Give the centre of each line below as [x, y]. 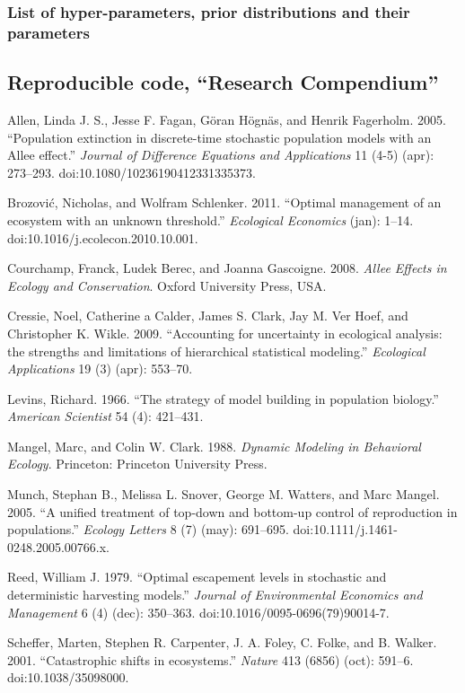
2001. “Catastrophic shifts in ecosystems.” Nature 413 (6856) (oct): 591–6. [211, 659]
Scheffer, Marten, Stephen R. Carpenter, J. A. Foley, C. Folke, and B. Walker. [222, 642]
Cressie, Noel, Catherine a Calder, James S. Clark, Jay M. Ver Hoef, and [208, 316]
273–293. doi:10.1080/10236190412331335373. [132, 172]
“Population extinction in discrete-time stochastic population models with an [219, 137]
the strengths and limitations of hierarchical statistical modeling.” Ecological [216, 351]
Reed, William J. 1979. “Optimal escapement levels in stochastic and [197, 577]
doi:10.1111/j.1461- [345, 529]
